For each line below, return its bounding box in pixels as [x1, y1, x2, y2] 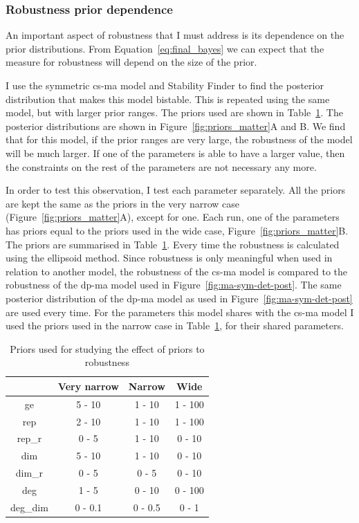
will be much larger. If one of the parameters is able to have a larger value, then [6, 145, 345, 160]
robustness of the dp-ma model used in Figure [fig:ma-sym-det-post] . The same [6, 277, 342, 292]
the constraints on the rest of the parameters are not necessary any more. [6, 159, 317, 174]
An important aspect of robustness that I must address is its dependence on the [6, 28, 344, 42]
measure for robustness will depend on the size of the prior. [6, 55, 257, 69]
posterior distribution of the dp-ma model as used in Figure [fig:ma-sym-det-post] [6, 291, 353, 305]
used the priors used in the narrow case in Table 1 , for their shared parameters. [6, 318, 344, 333]
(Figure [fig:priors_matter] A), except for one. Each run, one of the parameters [6, 210, 340, 224]
